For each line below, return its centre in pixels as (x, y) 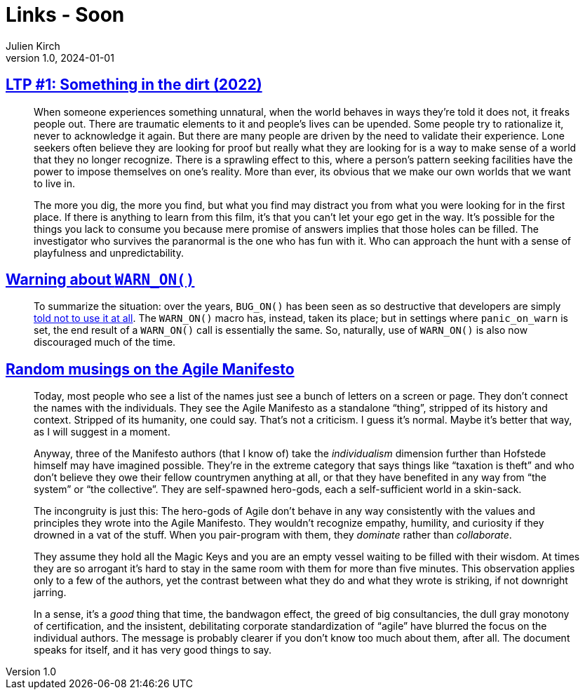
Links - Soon (65, 15)
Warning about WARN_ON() (100, 280)
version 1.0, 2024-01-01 (60, 58)
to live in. (54, 183)
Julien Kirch (33, 46)
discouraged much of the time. (105, 342)
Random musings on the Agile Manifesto (150, 369)
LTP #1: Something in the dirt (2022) (134, 85)
